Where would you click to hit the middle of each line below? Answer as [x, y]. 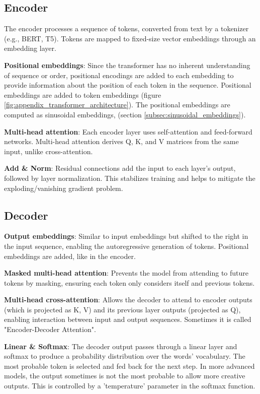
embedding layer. [30, 48]
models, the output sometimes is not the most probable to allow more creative [125, 376]
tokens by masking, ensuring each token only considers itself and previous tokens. [129, 282]
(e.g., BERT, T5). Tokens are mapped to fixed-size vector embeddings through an [130, 38]
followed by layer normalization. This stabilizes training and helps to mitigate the [130, 178]
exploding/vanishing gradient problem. [64, 188]
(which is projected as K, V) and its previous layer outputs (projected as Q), [122, 309]
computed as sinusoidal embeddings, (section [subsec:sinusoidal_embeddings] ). [125, 114]
